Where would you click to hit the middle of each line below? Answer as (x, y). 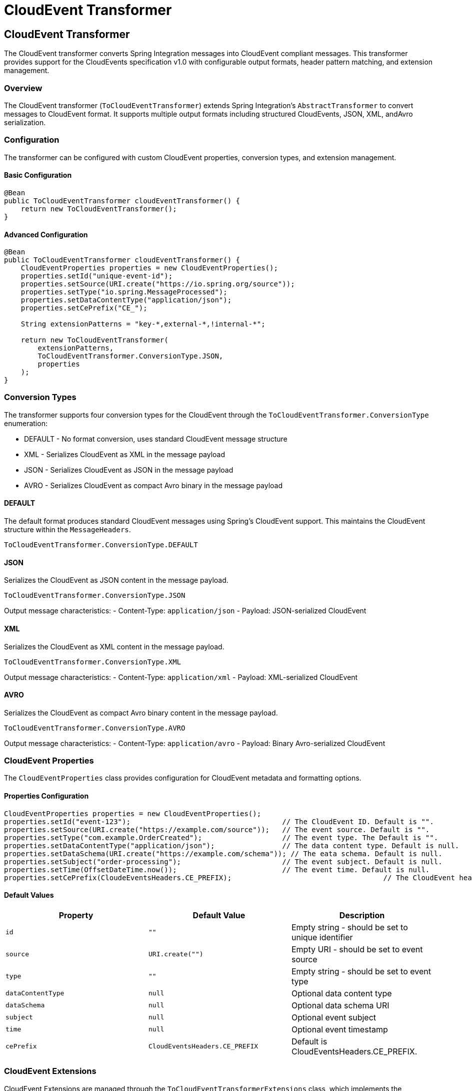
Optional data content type (341, 993)
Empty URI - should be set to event (357, 949)
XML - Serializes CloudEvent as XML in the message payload (125, 454)
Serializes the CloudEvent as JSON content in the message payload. (116, 580)
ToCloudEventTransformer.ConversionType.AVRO (95, 728)
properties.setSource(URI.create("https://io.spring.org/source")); (158, 284)
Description (362, 915)
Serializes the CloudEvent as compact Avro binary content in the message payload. (141, 712)
